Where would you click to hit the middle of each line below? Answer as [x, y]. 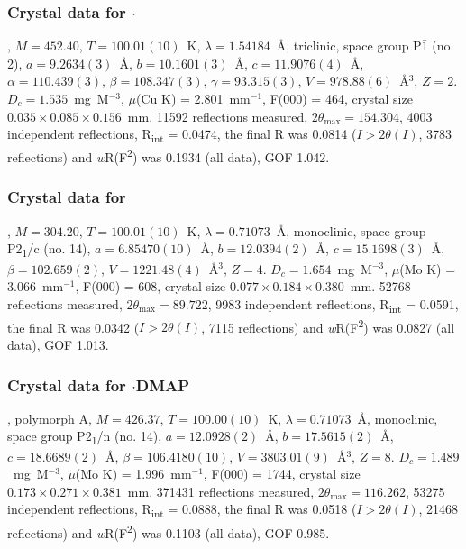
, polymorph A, [50, 418]
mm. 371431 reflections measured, [221, 491]
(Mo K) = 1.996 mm [133, 474]
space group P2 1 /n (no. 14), [85, 437]
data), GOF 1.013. [58, 345]
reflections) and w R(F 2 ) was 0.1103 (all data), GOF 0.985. [169, 531]
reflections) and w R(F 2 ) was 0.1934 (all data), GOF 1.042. [169, 156]
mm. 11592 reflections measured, [218, 116]
